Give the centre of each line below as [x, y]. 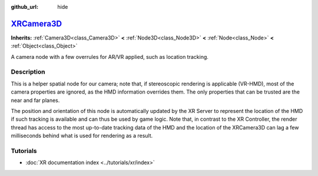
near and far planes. [35, 100]
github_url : [24, 7]
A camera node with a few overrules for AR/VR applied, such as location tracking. [110, 57]
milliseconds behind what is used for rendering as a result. [82, 136]
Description [28, 72]
